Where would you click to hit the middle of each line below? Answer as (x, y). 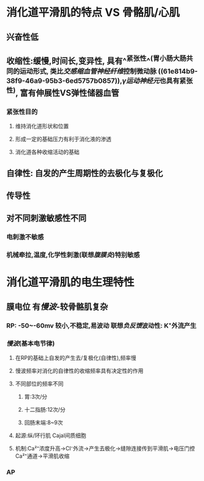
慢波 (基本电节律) (30, 343)
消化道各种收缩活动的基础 (47, 152)
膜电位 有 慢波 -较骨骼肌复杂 (57, 307)
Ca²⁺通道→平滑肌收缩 (42, 456)
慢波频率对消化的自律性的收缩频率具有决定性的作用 (79, 371)
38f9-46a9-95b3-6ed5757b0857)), (64, 81)
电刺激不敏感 (25, 237)
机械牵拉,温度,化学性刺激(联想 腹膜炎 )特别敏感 (73, 255)
